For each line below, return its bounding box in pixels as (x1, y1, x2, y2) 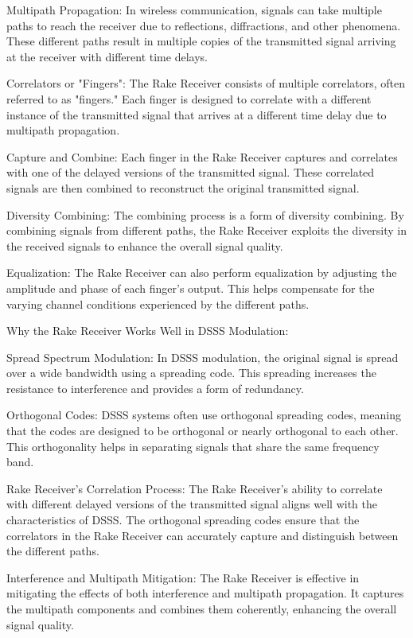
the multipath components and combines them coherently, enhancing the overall (6, 601, 397, 617)
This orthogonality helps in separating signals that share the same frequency (6, 438, 380, 454)
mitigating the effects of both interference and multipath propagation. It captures (6, 585, 404, 601)
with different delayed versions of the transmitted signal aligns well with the (6, 496, 377, 512)
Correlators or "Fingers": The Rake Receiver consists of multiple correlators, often (6, 75, 406, 91)
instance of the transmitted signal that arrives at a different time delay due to (6, 106, 387, 123)
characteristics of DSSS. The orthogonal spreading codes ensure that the (6, 512, 360, 528)
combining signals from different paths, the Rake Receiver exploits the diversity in (6, 222, 407, 239)
